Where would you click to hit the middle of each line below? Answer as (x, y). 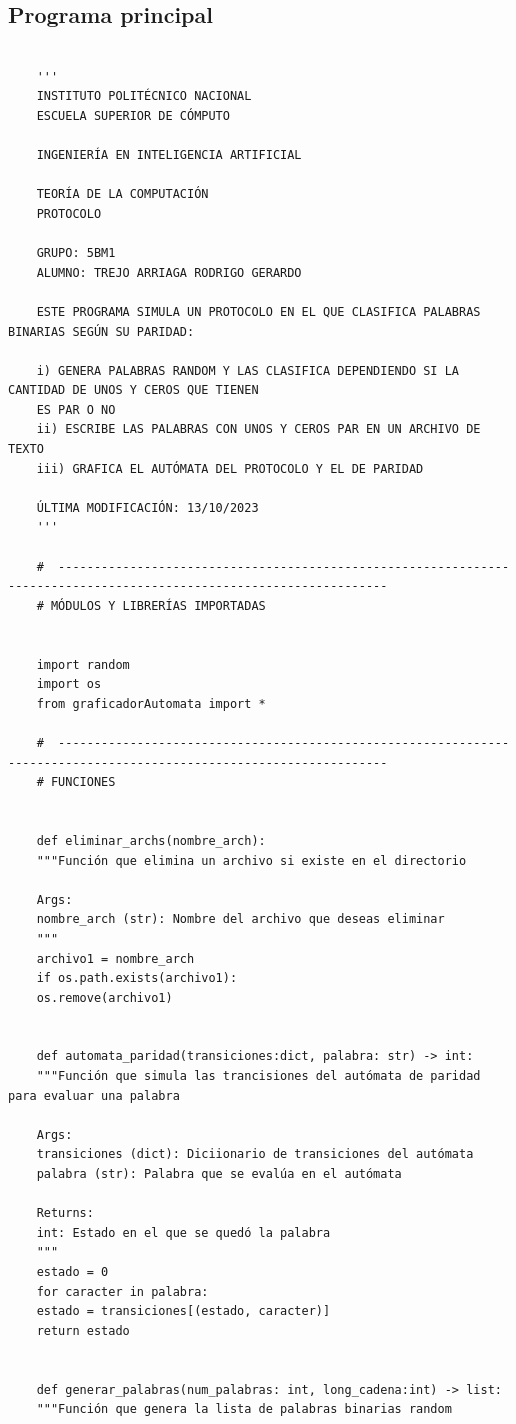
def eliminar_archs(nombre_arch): (151, 840)
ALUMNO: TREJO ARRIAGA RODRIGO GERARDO (169, 272)
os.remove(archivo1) (104, 997)
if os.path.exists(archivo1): (137, 978)
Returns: (65, 1213)
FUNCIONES (83, 782)
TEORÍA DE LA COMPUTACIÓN (122, 194)
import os (69, 684)
